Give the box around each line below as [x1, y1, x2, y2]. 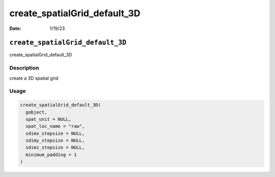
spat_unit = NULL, [25, 116, 71, 122]
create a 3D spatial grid [9, 75, 59, 81]
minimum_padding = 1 [25, 152, 77, 157]
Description [9, 64, 39, 72]
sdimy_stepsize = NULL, [25, 137, 85, 144]
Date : [9, 25, 21, 31]
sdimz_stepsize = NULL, [25, 145, 85, 151]
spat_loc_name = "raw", [25, 123, 85, 129]
